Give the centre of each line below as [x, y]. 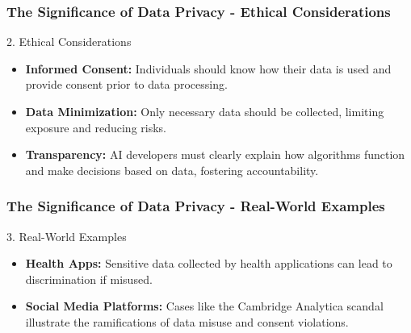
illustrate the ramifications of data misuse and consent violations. [187, 321]
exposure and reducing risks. [96, 127]
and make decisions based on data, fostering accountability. [172, 170]
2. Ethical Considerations [69, 42]
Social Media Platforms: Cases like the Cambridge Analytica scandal [204, 306]
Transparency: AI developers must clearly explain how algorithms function [215, 154]
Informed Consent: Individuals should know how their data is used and [208, 68]
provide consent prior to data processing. [126, 84]
